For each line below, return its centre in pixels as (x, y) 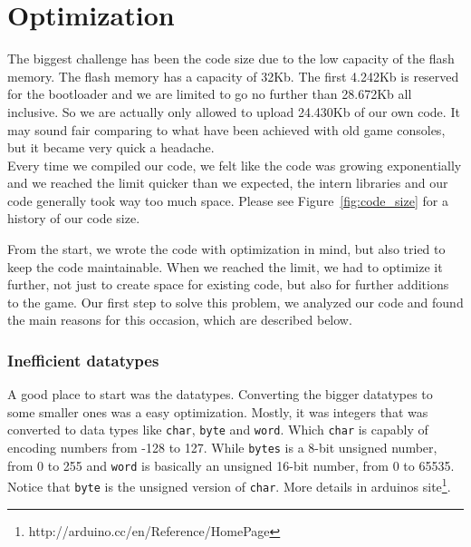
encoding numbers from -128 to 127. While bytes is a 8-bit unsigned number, (222, 448)
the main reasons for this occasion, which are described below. (180, 320)
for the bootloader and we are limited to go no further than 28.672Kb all (210, 94)
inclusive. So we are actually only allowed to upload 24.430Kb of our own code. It (234, 111)
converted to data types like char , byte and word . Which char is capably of (218, 430)
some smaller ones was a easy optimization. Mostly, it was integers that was (218, 411)
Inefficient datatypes (83, 360)
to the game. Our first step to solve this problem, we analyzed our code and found (235, 302)
